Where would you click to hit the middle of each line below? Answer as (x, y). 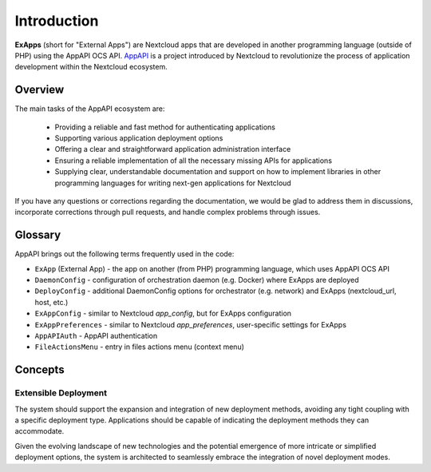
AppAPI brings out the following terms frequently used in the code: (125, 254)
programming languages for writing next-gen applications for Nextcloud (173, 183)
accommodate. (40, 431)
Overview (40, 90)
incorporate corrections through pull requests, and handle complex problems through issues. (168, 212)
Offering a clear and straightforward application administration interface (173, 149)
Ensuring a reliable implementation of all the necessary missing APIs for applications (194, 161)
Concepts (40, 370)
